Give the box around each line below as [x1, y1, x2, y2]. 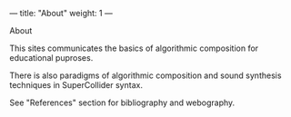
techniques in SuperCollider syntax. [9, 80, 144, 90]
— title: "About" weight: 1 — [9, 8, 114, 18]
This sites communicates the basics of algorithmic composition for [9, 43, 259, 54]
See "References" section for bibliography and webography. [9, 97, 236, 108]
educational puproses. [9, 53, 94, 63]
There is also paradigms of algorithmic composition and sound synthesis [9, 70, 282, 81]
